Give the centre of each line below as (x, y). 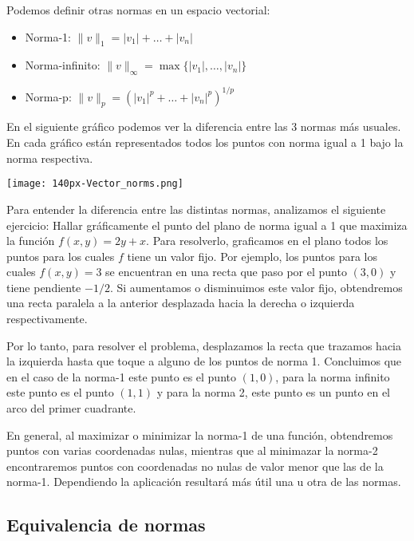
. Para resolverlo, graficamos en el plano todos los (267, 241)
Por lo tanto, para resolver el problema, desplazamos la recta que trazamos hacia (204, 345)
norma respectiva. (50, 158)
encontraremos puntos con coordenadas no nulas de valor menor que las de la (195, 466)
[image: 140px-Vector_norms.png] (95, 184)
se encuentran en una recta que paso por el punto (226, 272)
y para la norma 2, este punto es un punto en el (274, 392)
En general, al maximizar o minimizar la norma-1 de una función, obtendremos (200, 434)
